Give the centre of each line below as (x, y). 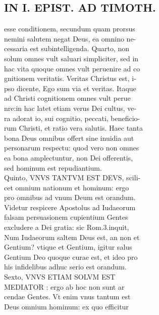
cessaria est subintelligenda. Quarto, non (67, 48)
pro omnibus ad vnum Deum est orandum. (70, 197)
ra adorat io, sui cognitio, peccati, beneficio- (72, 118)
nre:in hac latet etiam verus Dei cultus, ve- (70, 108)
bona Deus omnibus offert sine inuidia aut (69, 137)
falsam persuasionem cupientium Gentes (66, 217)
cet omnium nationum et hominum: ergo (67, 187)
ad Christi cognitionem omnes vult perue (67, 98)
